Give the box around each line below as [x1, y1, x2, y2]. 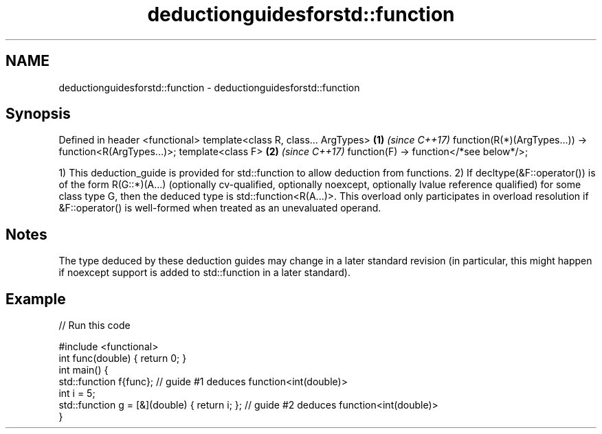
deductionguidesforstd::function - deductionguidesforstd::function [58, 81, 360, 93]
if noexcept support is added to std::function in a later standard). [58, 266, 350, 279]
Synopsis [5, 105, 71, 123]
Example [5, 290, 66, 308]
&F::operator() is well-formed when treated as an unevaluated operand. [58, 202, 381, 214]
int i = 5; [58, 387, 96, 400]
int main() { [58, 364, 109, 376]
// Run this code [58, 319, 131, 332]
